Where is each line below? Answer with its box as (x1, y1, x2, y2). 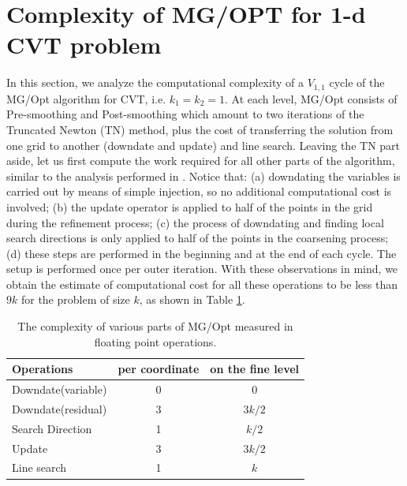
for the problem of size (21, 291, 130, 308)
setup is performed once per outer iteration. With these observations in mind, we (6, 260, 398, 277)
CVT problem (6, 28, 162, 61)
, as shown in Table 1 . (139, 291, 245, 308)
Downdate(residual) (12, 400, 107, 417)
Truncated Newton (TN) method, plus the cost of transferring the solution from (6, 121, 394, 137)
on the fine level (210, 361, 300, 377)
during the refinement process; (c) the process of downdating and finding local (6, 214, 384, 230)
